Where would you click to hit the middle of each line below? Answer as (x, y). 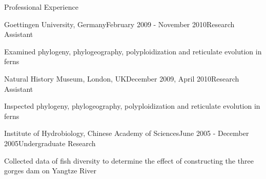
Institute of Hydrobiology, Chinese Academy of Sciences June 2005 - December (127, 133)
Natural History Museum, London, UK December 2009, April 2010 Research (122, 78)
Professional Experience (41, 7)
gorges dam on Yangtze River (50, 171)
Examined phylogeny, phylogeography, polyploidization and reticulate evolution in (133, 51)
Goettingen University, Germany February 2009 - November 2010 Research (119, 24)
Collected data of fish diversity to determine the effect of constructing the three (129, 160)
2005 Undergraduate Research (50, 143)
